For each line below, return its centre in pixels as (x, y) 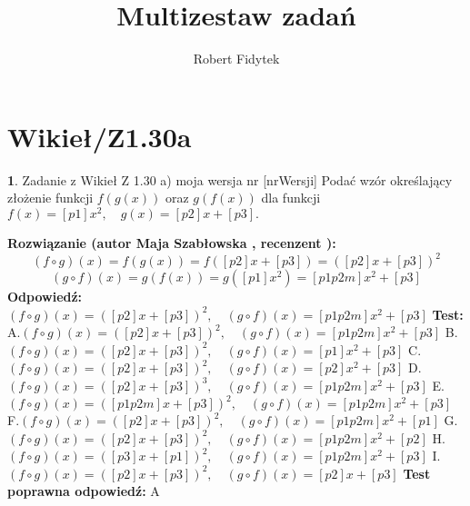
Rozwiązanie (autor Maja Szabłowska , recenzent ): (172, 242)
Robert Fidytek (236, 59)
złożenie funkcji (50, 198)
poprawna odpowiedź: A (84, 491)
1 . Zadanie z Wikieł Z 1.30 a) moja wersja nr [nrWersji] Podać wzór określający (230, 179)
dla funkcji (291, 198)
